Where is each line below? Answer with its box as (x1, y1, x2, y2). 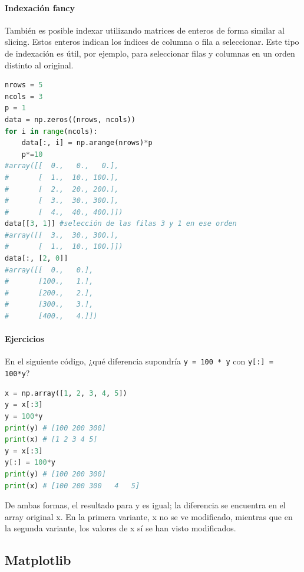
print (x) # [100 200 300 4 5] (5, 481, 140, 490)
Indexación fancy (5, 1, 75, 14)
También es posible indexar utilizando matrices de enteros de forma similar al (5, 24, 285, 36)
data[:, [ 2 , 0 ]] (5, 254, 68, 263)
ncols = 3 (5, 92, 43, 101)
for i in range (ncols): (5, 127, 98, 136)
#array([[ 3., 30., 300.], (5, 231, 119, 239)
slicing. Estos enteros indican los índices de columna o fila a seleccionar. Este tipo (5, 35, 299, 48)
